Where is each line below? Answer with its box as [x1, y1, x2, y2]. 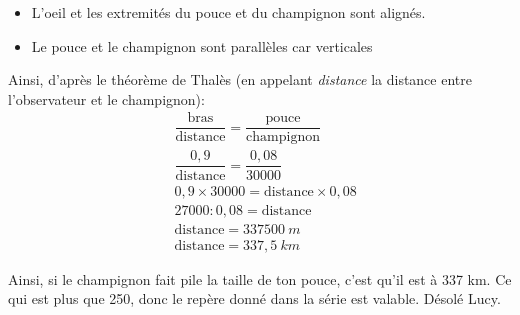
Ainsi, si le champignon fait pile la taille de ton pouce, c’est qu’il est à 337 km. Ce [8, 268, 512, 289]
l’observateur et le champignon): [8, 88, 205, 109]
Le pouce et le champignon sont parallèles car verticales [31, 35, 373, 56]
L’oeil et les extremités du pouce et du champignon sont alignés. [31, 2, 426, 22]
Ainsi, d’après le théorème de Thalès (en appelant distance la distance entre [8, 69, 472, 90]
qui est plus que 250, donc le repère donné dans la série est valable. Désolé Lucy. [8, 288, 501, 309]
